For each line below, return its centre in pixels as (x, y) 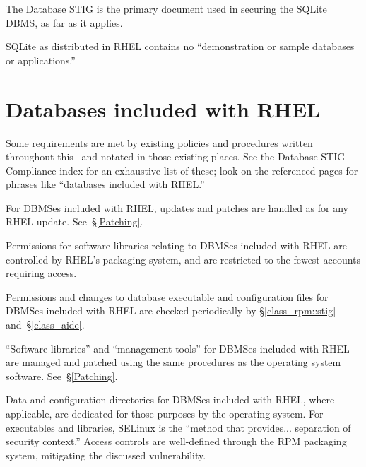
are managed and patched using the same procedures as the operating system (173, 362)
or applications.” (41, 60)
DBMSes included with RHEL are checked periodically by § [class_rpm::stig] (171, 311)
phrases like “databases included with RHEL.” (105, 184)
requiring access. (41, 273)
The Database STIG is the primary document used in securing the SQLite (166, 8)
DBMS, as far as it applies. (64, 22)
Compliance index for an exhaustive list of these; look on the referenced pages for (182, 170)
